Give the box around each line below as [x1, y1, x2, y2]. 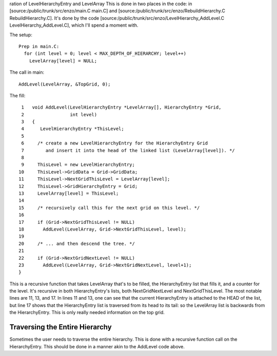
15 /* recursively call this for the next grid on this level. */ [18, 205, 200, 211]
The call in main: [9, 69, 45, 75]
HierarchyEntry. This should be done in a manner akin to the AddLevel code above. [9, 343, 185, 349]
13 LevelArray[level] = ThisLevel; [18, 190, 119, 196]
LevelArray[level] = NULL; [29, 58, 97, 64]
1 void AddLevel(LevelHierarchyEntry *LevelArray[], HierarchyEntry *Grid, [21, 104, 222, 110]
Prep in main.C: [18, 44, 60, 49]
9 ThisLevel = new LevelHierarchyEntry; [21, 162, 135, 167]
